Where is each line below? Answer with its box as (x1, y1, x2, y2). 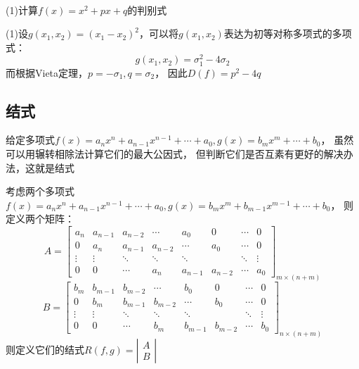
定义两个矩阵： (6, 211, 74, 226)
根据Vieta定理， (15, 65, 89, 80)
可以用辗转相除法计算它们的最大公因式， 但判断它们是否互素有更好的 (6, 146, 324, 161)
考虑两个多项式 (6, 184, 74, 199)
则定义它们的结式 (6, 342, 84, 356)
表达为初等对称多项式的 (223, 26, 332, 41)
